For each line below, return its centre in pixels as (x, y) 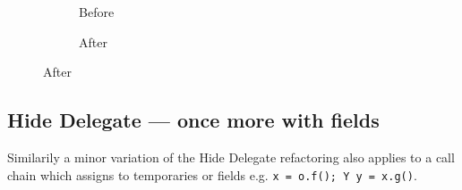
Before (97, 12)
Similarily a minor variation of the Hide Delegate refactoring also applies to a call (231, 157)
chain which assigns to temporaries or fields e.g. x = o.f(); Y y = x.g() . (212, 174)
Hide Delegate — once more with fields (193, 120)
